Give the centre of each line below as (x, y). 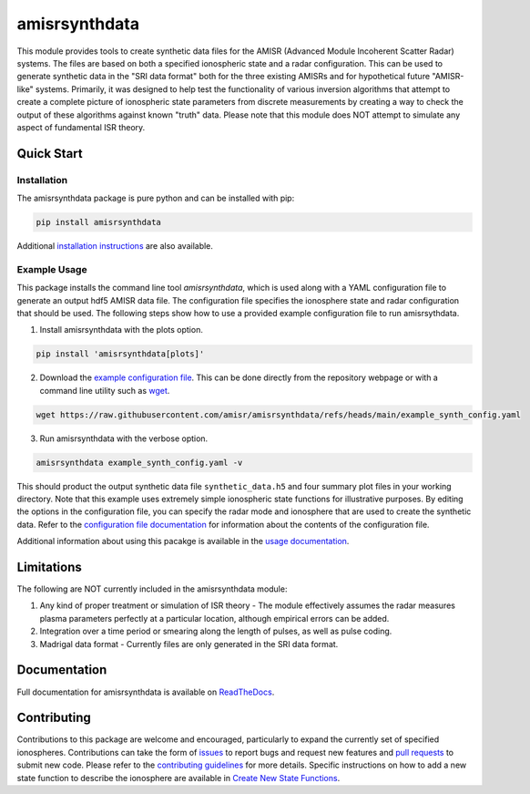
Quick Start (50, 154)
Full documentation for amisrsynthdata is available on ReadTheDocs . (146, 692)
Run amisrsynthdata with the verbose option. (124, 438)
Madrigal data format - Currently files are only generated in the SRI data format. (189, 644)
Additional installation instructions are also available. (115, 246)
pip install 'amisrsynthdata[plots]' (120, 354)
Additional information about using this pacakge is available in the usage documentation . (183, 541)
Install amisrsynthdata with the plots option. (122, 330)
